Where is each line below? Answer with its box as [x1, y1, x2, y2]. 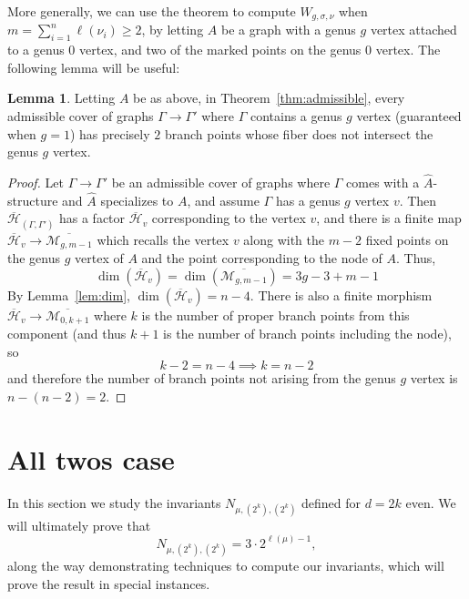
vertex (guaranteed [356, 107, 462, 126]
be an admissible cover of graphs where [111, 173, 331, 192]
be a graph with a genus [220, 20, 356, 39]
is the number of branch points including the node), [163, 324, 452, 343]
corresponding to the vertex [151, 208, 306, 228]
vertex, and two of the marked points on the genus [79, 40, 362, 59]
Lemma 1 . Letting [7, 88, 116, 107]
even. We [405, 492, 456, 512]
